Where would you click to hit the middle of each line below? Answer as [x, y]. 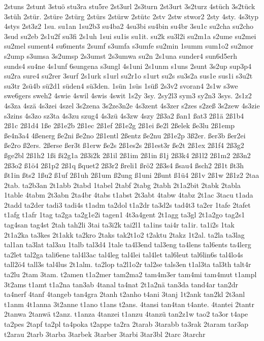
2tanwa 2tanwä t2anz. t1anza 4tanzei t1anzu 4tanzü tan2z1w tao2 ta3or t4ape [126, 314]
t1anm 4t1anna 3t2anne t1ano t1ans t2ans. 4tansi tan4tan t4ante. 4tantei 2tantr [129, 304]
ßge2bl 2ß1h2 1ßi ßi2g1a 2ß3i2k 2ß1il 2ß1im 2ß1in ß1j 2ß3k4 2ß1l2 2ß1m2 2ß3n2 [127, 155]
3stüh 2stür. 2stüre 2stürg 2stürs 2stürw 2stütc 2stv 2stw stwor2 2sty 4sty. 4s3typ [131, 16]
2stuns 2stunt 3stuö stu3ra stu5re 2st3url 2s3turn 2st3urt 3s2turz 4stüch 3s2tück [130, 6]
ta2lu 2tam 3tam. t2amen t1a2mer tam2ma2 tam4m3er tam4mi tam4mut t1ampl [130, 274]
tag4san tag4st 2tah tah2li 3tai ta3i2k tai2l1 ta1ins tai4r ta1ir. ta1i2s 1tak [119, 225]
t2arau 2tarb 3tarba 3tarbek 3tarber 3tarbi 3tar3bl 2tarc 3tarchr [105, 334]
